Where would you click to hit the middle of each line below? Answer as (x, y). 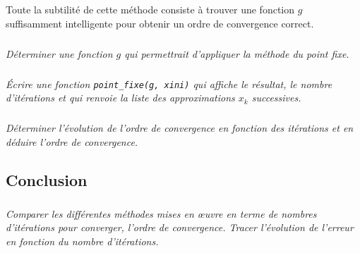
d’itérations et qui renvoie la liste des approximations (120, 98)
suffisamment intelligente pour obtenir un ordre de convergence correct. (160, 23)
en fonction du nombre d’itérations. (82, 241)
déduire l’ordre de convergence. (72, 141)
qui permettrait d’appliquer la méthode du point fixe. (237, 53)
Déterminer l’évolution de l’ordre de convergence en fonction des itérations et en (180, 128)
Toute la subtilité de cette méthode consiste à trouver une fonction (150, 9)
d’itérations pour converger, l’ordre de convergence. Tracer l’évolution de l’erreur (180, 227)
